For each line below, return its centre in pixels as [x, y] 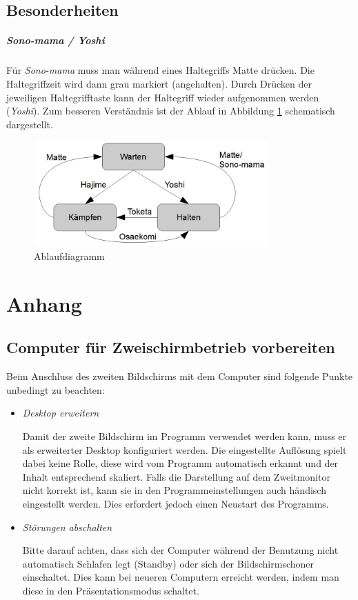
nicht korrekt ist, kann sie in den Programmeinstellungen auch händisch [174, 490]
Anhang [44, 303]
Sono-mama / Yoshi [56, 40]
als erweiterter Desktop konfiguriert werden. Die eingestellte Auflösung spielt [185, 449]
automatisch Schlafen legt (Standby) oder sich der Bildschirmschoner [168, 563]
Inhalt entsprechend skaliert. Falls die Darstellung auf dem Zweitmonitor [176, 476]
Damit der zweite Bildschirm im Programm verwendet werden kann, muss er [185, 436]
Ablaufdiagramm [69, 256]
